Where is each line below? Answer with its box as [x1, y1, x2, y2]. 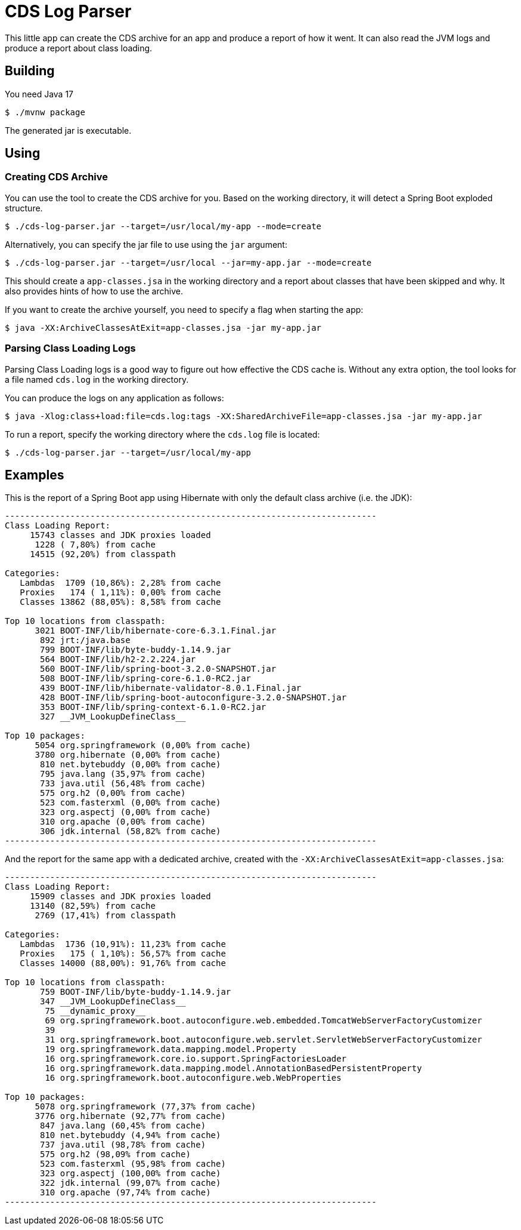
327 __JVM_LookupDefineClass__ [40, 712, 186, 722]
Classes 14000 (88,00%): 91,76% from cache [20, 958, 226, 968]
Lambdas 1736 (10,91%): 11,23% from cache [20, 939, 226, 949]
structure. [5, 202, 43, 213]
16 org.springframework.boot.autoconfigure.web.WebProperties [45, 1073, 342, 1083]
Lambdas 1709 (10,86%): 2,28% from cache [20, 578, 221, 588]
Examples [5, 467, 64, 482]
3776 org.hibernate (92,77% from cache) [35, 1111, 226, 1121]
